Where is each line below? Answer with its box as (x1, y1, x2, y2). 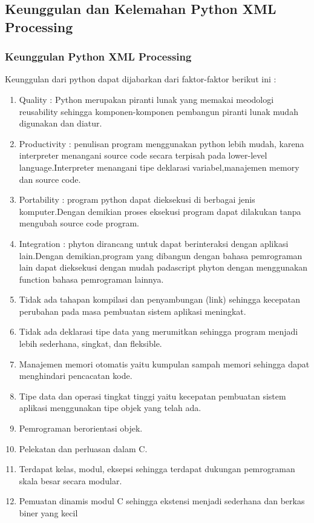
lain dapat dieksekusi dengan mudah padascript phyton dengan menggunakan (19, 261, 308, 274)
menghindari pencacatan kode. (19, 369, 132, 382)
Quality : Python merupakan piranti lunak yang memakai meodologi (19, 93, 274, 105)
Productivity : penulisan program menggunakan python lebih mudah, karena (19, 137, 304, 150)
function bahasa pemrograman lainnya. (19, 272, 164, 285)
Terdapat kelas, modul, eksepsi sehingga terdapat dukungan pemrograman (19, 462, 295, 475)
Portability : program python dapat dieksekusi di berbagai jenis (19, 193, 255, 206)
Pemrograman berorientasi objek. (19, 422, 143, 435)
